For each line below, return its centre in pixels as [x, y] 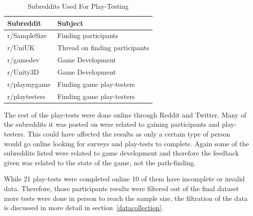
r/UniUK [21, 48]
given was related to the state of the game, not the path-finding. [100, 162]
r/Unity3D [23, 71]
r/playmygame [29, 84]
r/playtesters [27, 96]
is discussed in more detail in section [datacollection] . [84, 207]
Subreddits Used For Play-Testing [78, 6]
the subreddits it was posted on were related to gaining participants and [112, 124]
